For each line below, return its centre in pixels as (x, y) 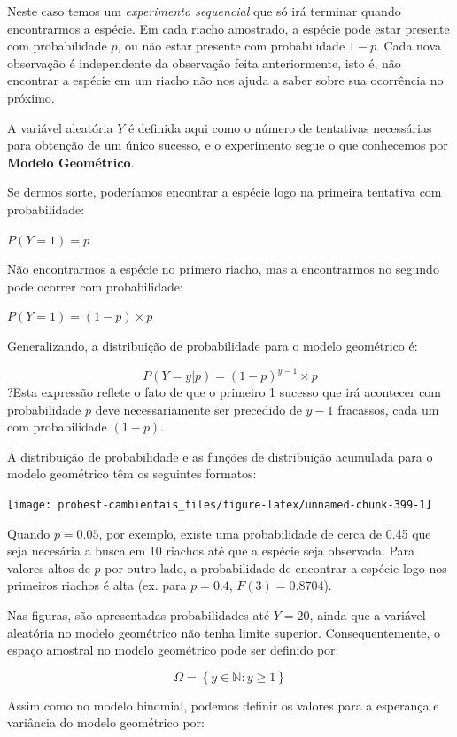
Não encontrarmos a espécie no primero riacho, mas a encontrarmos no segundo (223, 269)
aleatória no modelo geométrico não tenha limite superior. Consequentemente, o (224, 632)
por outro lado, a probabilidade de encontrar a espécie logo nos (276, 567)
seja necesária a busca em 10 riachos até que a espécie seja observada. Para (211, 551)
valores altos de (49, 567)
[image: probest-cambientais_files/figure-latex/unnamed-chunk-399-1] (220, 504)
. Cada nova (409, 46)
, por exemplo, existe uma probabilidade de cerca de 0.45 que (265, 533)
